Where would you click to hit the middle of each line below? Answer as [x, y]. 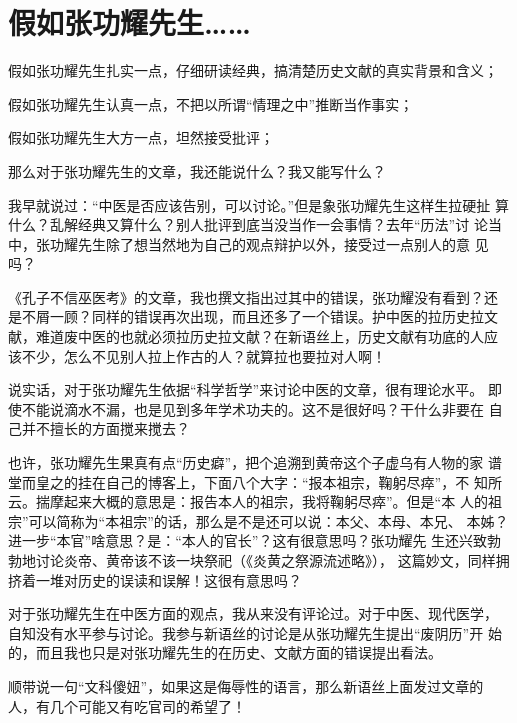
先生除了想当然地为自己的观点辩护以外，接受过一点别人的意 [273, 243]
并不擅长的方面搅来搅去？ [105, 428]
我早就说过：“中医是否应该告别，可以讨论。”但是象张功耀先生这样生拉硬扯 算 [258, 204]
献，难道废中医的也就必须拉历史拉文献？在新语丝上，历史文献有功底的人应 [253, 336]
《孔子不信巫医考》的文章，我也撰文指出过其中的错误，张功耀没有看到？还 [253, 296]
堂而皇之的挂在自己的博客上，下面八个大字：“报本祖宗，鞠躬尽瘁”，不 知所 [255, 481]
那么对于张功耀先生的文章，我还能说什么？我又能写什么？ [197, 170]
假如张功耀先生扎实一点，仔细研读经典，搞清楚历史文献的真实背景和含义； [253, 70]
